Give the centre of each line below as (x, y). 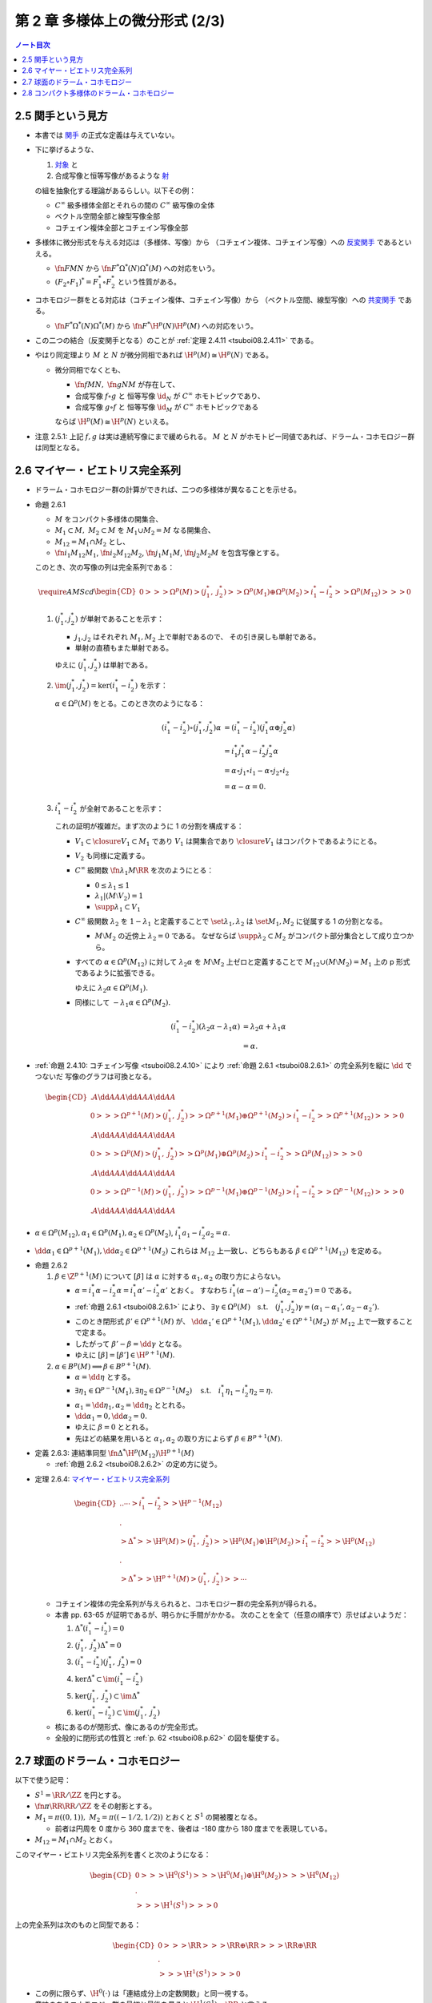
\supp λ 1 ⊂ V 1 (118, 908)
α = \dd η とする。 (105, 1377)
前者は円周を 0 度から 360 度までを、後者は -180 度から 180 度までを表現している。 (193, 1828)
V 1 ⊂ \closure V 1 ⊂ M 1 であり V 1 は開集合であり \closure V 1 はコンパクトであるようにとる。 (228, 842)
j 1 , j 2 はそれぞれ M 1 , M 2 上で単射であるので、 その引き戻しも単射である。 (198, 637)
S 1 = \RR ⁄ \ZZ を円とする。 (80, 1794)
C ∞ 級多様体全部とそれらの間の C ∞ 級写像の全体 (135, 205)
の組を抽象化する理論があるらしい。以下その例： (115, 190)
